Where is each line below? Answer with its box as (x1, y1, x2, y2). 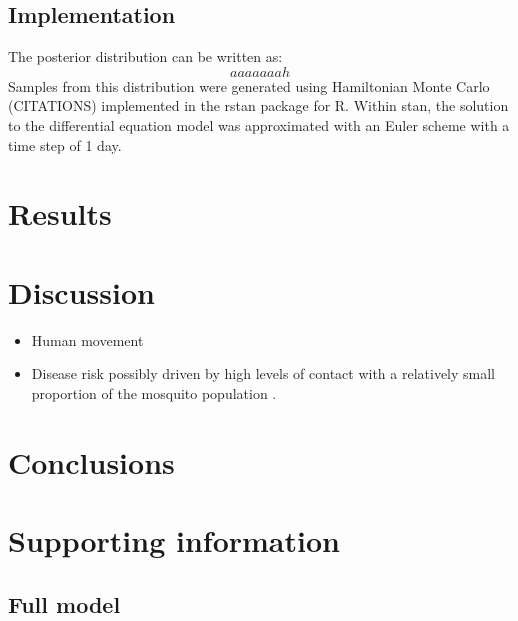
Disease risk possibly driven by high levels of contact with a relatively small (31, 363, 496, 384)
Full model (8, 588, 121, 619)
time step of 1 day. (8, 134, 122, 155)
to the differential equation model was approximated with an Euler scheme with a (8, 114, 510, 135)
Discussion (8, 271, 155, 312)
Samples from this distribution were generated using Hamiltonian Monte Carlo (8, 75, 490, 96)
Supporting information (8, 520, 340, 561)
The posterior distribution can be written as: (8, 46, 283, 67)
